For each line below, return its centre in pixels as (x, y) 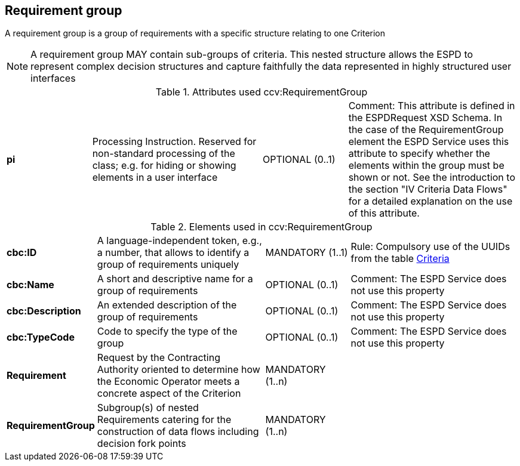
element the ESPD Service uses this (429, 142)
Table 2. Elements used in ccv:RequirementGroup (261, 227)
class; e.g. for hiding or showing (164, 166)
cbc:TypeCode (41, 337)
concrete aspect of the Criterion (169, 394)
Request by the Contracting (159, 358)
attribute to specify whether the (419, 154)
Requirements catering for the (164, 420)
